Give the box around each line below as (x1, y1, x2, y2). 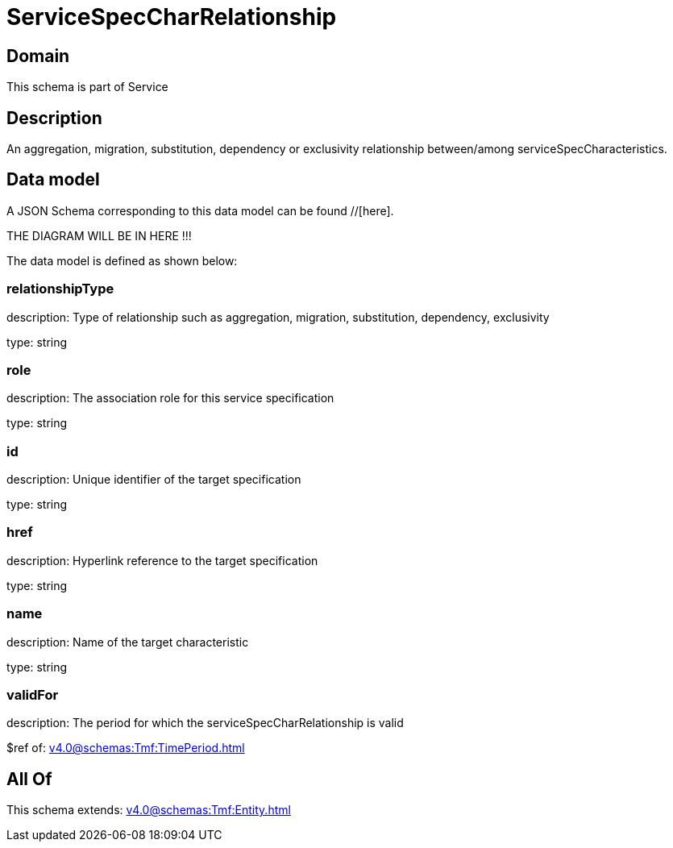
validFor (6, 686, 59, 703)
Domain (6, 45, 70, 66)
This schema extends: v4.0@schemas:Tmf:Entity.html (6, 803, 291, 817)
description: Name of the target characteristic (6, 634, 249, 649)
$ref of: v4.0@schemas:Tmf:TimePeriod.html (6, 741, 245, 755)
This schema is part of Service (6, 80, 168, 94)
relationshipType (6, 281, 114, 297)
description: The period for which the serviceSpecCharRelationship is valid (6, 716, 404, 730)
